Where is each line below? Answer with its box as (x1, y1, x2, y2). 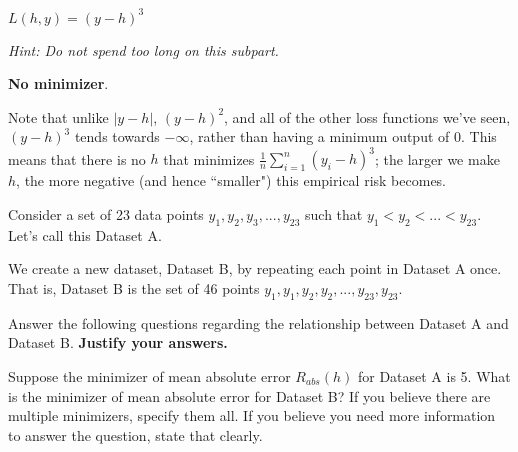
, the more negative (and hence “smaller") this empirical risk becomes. (16, 170, 447, 191)
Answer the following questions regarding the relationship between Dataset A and (8, 312, 509, 333)
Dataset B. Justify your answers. (8, 332, 228, 353)
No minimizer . (8, 73, 109, 94)
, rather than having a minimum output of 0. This (189, 126, 497, 147)
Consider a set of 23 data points (8, 203, 204, 224)
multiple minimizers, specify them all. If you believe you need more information (8, 405, 496, 426)
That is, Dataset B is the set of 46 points (8, 277, 260, 298)
